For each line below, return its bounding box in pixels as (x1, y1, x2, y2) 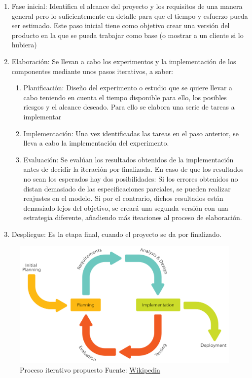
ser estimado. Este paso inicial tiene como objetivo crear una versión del (11, 20, 230, 31)
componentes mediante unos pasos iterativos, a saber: (11, 66, 173, 76)
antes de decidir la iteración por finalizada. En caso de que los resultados (23, 164, 244, 174)
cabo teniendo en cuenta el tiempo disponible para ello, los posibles (23, 92, 227, 102)
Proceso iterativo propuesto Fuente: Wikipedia (20, 365, 160, 375)
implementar (23, 111, 62, 121)
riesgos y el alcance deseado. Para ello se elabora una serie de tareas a (23, 102, 235, 112)
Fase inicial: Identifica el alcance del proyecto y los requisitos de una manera (11, 1, 243, 11)
